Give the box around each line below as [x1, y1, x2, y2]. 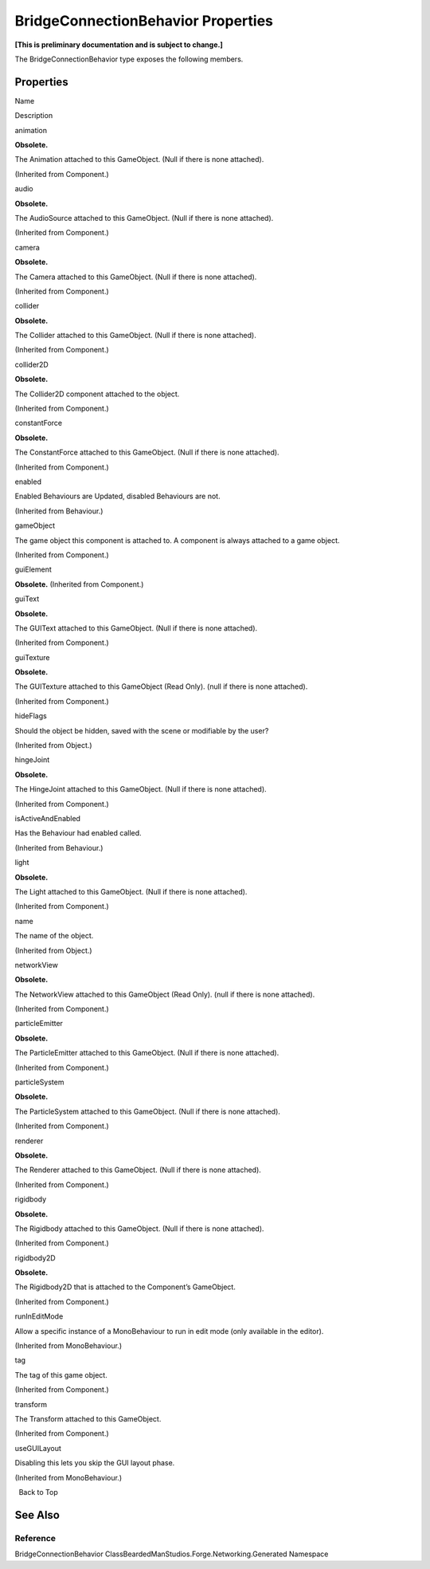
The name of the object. [14, 931, 94, 941]
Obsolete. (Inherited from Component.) [14, 579, 144, 589]
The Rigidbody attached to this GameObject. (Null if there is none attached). [14, 1224, 264, 1233]
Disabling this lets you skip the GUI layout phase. [14, 1458, 175, 1468]
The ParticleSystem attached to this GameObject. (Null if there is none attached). [14, 1107, 280, 1116]
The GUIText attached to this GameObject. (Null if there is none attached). [14, 623, 258, 633]
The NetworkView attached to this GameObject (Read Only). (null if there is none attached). [14, 989, 315, 999]
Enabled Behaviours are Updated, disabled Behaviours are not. [14, 491, 221, 501]
